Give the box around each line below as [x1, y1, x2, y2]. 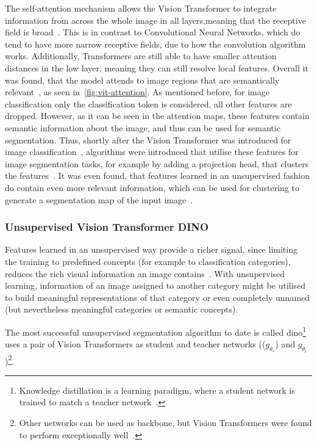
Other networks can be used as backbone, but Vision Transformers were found [19, 416, 312, 429]
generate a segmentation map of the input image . [5, 193, 193, 206]
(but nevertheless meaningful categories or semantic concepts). [5, 303, 238, 316]
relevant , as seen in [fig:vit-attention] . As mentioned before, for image [5, 85, 269, 98]
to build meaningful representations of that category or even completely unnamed [5, 291, 310, 303]
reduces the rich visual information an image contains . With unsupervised [5, 267, 285, 280]
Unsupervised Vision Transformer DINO [5, 219, 209, 234]
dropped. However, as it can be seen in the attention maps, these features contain [5, 109, 310, 122]
